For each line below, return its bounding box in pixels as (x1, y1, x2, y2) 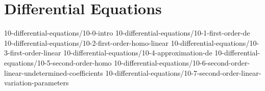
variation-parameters (4, 77, 69, 88)
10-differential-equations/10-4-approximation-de (63, 47, 212, 58)
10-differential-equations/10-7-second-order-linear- (105, 67, 261, 78)
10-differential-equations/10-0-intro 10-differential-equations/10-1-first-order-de (4, 27, 250, 38)
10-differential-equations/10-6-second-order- (114, 57, 250, 68)
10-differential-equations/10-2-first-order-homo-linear (4, 37, 168, 48)
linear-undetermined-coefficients (4, 67, 103, 78)
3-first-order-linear (4, 47, 61, 58)
